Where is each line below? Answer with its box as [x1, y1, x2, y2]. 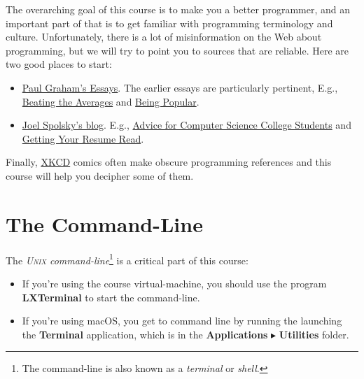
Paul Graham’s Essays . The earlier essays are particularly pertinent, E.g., [22, 80, 338, 94]
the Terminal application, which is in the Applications [22, 327, 268, 341]
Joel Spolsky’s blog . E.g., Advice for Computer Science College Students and [22, 117, 351, 132]
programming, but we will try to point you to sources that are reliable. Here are [6, 43, 349, 57]
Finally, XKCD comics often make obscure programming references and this [6, 155, 332, 169]
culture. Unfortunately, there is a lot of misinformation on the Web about [6, 29, 322, 44]
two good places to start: [6, 57, 112, 71]
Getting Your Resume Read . [22, 131, 144, 145]
